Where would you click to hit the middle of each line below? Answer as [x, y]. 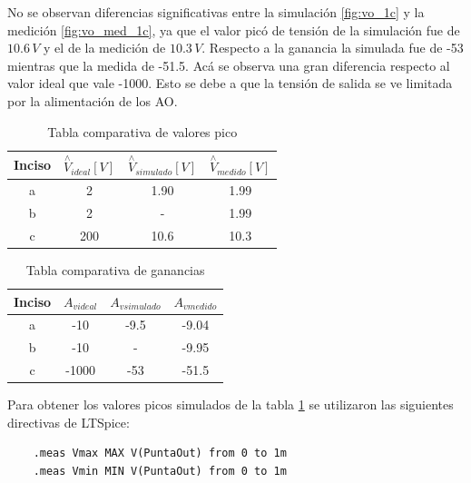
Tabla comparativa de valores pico [142, 131]
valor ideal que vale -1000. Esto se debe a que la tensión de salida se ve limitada [230, 83]
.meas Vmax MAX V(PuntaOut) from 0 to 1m [160, 453]
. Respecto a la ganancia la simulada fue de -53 [333, 48]
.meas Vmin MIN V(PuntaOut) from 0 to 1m [160, 471]
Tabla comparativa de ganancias [115, 270]
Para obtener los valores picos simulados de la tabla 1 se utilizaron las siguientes [231, 404]
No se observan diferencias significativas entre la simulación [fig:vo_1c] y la [216, 12]
